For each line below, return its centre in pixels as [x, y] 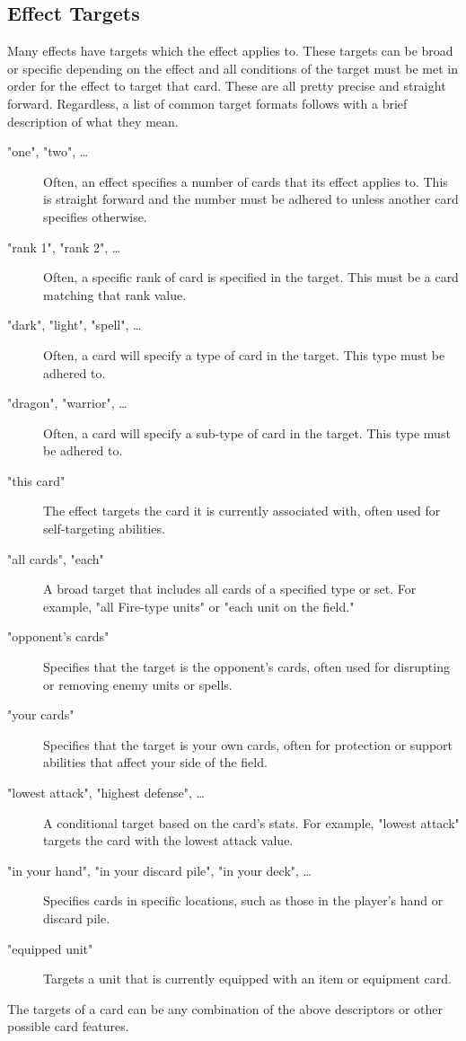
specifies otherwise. [95, 216]
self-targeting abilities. [104, 529]
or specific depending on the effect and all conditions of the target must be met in [233, 68]
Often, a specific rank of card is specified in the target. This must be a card [251, 277]
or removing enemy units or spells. [138, 684]
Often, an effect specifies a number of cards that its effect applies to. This [246, 181]
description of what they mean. [93, 121]
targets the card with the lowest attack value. [168, 840]
